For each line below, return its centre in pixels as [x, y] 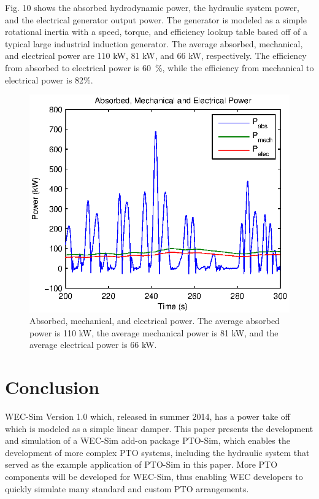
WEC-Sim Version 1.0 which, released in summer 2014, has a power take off [148, 416]
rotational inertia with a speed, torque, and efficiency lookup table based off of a [156, 32]
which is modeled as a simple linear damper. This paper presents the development [159, 428]
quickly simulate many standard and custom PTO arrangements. [127, 488]
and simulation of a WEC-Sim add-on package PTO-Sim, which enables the [148, 440]
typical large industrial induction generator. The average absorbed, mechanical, [154, 43]
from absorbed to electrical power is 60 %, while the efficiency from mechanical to [159, 67]
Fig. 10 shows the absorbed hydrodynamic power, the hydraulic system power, [152, 7]
